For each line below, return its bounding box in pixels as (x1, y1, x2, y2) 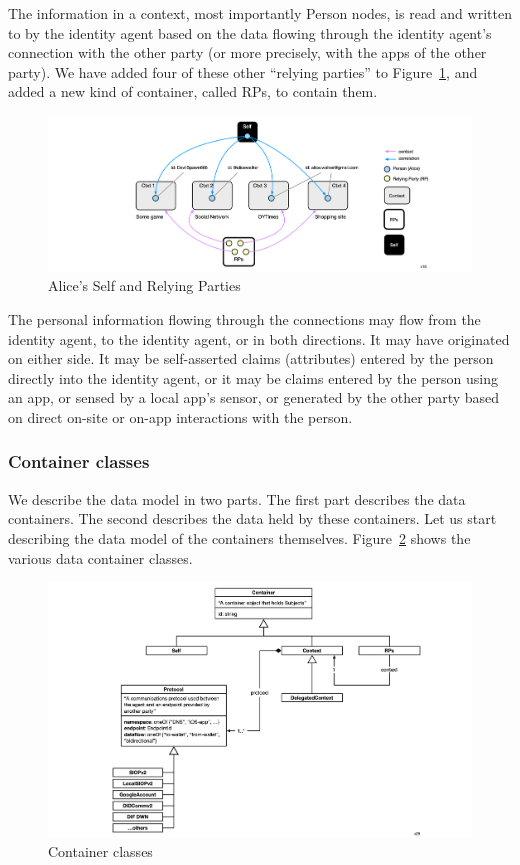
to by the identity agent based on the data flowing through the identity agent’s (8, 22, 492, 43)
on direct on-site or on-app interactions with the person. (8, 406, 353, 427)
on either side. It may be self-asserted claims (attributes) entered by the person (8, 348, 494, 369)
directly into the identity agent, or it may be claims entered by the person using (8, 367, 498, 388)
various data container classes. (8, 547, 193, 568)
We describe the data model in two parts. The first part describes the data (8, 488, 466, 509)
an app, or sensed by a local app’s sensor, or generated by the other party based (8, 387, 500, 408)
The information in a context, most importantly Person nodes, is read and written (8, 3, 512, 23)
